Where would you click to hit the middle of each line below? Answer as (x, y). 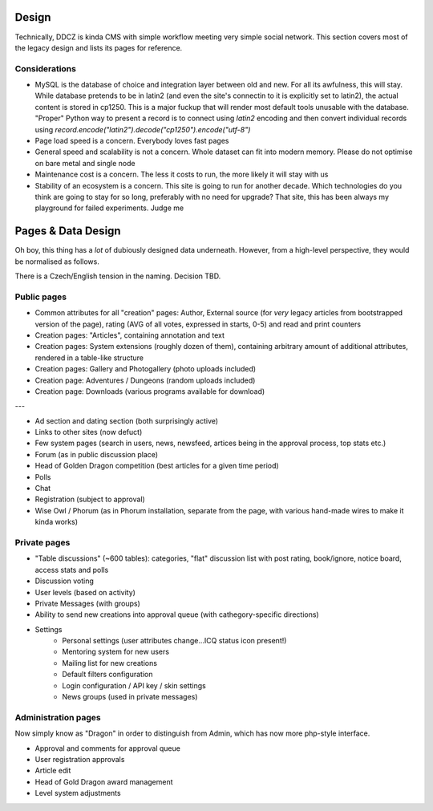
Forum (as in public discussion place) (97, 454)
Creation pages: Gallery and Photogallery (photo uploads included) (146, 369)
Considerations (45, 68)
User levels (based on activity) (85, 592)
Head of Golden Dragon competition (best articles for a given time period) (157, 466)
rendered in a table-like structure (89, 358)
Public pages (41, 297)
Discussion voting (64, 581)
